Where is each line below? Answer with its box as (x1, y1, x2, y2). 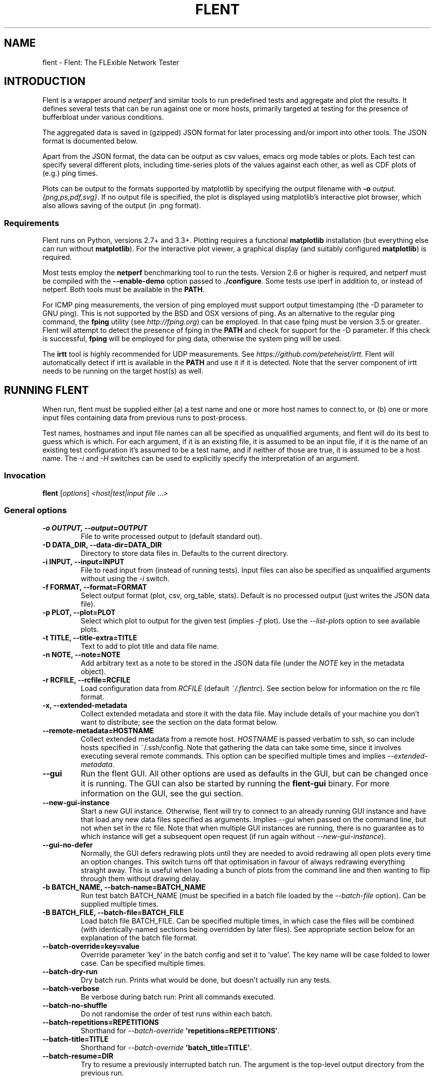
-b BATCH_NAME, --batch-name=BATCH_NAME (42, 882, 206, 891)
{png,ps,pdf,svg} (42, 193, 97, 202)
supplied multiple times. (80, 899, 159, 908)
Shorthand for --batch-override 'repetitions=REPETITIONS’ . (80, 1026, 280, 1035)
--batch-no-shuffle (42, 1001, 107, 1009)
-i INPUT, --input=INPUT (42, 557, 125, 566)
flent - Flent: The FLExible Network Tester (42, 58, 179, 67)
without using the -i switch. (80, 574, 170, 583)
